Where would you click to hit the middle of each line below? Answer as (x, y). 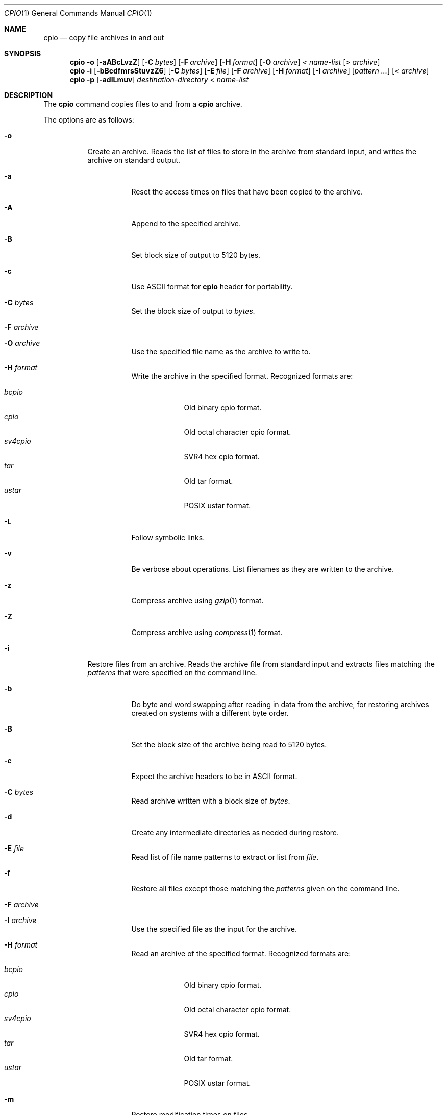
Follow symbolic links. (168, 537)
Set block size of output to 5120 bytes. (196, 255)
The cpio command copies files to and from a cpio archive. (143, 104)
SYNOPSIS (23, 53)
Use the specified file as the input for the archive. (214, 929)
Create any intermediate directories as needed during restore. (235, 832)
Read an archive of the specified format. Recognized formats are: (241, 953)
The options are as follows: (89, 120)
